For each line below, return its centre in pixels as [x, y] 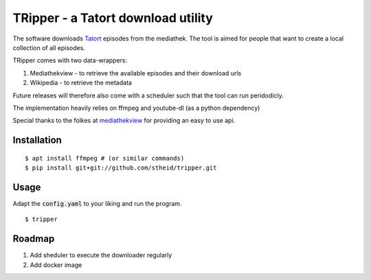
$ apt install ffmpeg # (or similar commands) [105, 158]
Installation [37, 140]
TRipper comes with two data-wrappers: [70, 60]
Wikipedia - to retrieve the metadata [81, 83]
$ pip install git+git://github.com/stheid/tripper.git [121, 168]
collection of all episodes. [49, 47]
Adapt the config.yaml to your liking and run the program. [97, 203]
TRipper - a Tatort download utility [113, 18]
